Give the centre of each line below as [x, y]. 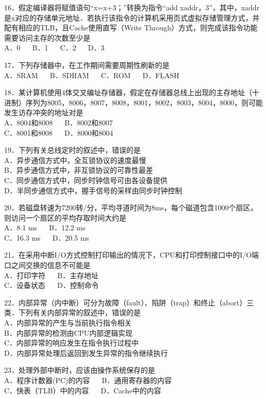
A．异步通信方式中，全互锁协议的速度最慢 [75, 160]
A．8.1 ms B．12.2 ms [45, 228]
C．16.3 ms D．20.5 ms [47, 237]
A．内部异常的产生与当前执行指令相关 [68, 323]
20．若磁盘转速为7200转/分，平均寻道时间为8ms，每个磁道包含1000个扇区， [131, 207]
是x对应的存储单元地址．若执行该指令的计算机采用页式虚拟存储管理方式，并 [132, 17]
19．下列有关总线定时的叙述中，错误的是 [72, 150]
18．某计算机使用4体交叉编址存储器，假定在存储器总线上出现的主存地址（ [128, 92]
